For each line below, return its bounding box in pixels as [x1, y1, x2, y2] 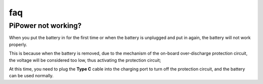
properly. [9, 42, 27, 47]
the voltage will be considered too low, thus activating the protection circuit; [9, 57, 161, 63]
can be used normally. [9, 73, 54, 79]
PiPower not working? [9, 21, 82, 30]
